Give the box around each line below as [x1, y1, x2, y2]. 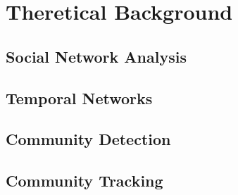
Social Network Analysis [6, 45, 187, 67]
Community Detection [6, 128, 171, 150]
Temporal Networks [6, 87, 153, 108]
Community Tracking [6, 170, 163, 191]
